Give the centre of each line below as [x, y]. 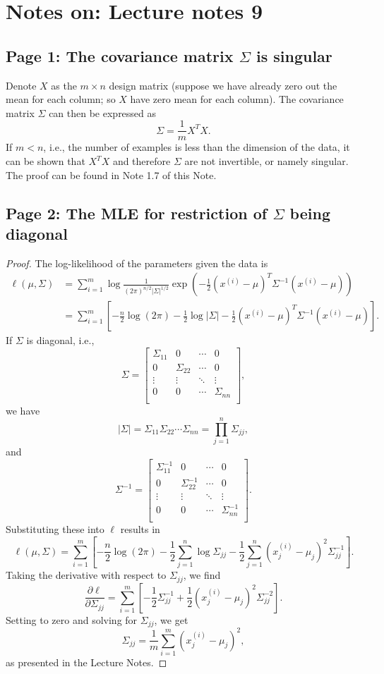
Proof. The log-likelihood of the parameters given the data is [137, 263]
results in [140, 528]
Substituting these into [55, 528]
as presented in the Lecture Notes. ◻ [86, 662]
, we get [171, 619]
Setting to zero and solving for [72, 619]
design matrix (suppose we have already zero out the [223, 85]
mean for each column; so [61, 99]
